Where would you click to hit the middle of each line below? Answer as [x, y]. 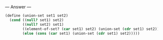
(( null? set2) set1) [43, 24]
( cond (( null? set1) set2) [37, 20]
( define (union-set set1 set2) [37, 16]
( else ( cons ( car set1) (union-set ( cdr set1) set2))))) [81, 33]
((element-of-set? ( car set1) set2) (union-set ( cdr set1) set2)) [91, 29]
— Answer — [18, 7]
